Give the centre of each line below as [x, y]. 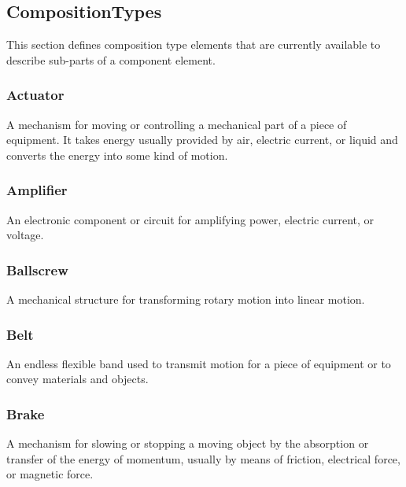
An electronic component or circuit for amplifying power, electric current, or [190, 219]
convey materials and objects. [78, 379]
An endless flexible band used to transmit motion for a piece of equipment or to [199, 363]
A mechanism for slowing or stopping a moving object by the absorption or [188, 443]
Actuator [35, 95]
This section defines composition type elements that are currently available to [194, 44]
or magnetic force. [50, 474]
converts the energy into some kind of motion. [117, 155]
